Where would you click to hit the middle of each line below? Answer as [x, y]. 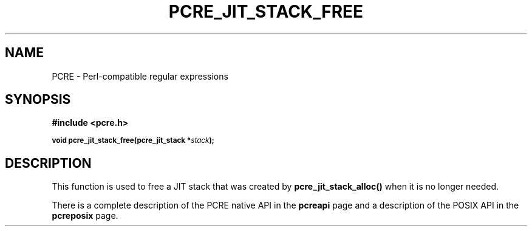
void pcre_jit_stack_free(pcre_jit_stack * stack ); [133, 141]
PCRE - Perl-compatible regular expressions [140, 76]
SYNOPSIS [38, 100]
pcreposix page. [85, 216]
